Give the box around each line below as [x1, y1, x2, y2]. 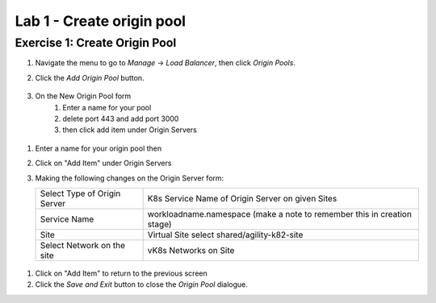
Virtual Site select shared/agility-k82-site [147, 229, 304, 240]
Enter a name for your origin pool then [35, 143, 162, 153]
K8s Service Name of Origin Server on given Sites [147, 193, 337, 204]
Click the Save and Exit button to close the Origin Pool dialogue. [35, 280, 248, 289]
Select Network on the [40, 239, 125, 251]
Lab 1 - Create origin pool [15, 12, 186, 30]
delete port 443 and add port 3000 [62, 114, 179, 123]
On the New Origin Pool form [35, 91, 132, 101]
